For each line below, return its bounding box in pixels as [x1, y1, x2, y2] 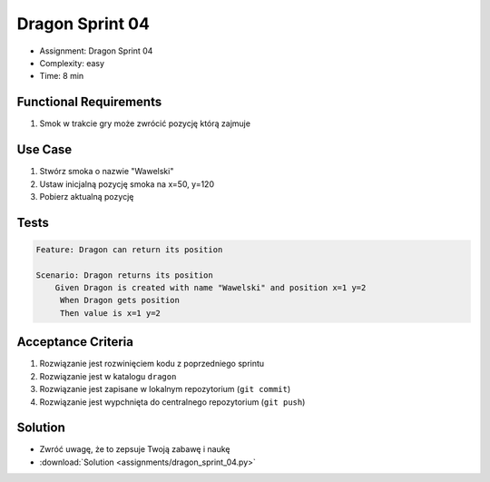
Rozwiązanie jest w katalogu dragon [39, 370, 177, 381]
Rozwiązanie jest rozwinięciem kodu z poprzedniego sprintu [39, 359, 265, 369]
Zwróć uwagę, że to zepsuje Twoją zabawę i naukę [39, 444, 230, 455]
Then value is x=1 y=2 [59, 308, 161, 318]
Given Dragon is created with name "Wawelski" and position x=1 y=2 [54, 282, 367, 293]
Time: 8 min [39, 71, 84, 82]
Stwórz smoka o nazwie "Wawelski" [39, 166, 174, 177]
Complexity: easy [39, 57, 104, 68]
